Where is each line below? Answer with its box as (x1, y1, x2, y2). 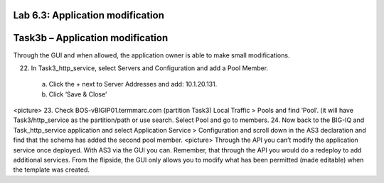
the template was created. (13, 165, 90, 174)
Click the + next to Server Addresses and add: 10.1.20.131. (48, 80, 218, 89)
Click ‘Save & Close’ (48, 89, 107, 99)
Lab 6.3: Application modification (13, 9, 165, 21)
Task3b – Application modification (13, 32, 169, 44)
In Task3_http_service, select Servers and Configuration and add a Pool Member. (31, 64, 269, 72)
